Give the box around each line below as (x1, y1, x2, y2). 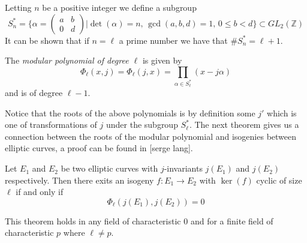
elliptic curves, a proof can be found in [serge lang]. (5, 142, 193, 154)
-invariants (164, 162, 203, 175)
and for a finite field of (190, 214, 273, 227)
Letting (5, 1, 32, 13)
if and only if (16, 185, 64, 198)
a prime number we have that (119, 34, 228, 46)
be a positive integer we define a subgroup (42, 1, 197, 13)
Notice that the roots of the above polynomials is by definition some (5, 106, 255, 119)
